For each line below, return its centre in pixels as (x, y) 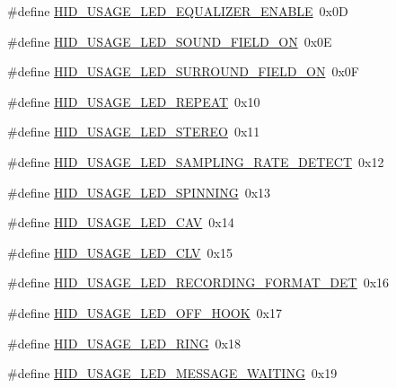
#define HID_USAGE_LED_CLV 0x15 (120, 252)
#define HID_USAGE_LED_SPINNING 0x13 (139, 192)
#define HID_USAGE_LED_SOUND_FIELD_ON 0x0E (170, 41)
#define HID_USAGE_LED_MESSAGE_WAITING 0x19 (172, 373)
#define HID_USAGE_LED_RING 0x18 (124, 343)
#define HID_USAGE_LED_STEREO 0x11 (134, 132)
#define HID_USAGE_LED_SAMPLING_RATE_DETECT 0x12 (196, 161)
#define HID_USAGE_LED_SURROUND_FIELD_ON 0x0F (183, 71)
